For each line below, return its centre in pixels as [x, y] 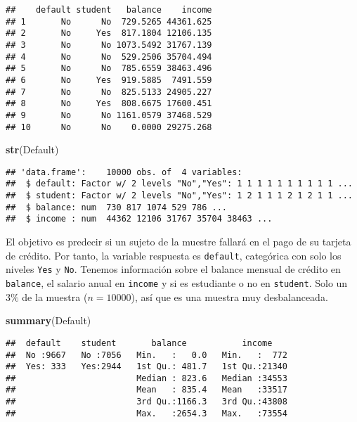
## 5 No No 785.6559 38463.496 [109, 69]
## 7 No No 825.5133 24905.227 [109, 92]
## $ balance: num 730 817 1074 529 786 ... [116, 207]
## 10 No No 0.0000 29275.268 [109, 127]
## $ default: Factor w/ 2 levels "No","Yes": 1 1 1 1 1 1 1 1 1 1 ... [179, 184]
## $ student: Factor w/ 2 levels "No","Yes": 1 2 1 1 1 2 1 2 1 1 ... [179, 196]
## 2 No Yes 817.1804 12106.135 [109, 33]
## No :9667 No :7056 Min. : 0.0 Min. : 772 [147, 355]
